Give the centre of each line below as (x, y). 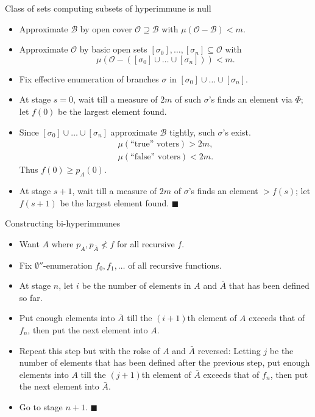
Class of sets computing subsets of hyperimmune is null (108, 8)
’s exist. (237, 132)
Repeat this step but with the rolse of (90, 350)
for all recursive (146, 243)
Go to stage (41, 406)
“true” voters (155, 144)
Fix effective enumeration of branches (89, 78)
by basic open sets (113, 49)
